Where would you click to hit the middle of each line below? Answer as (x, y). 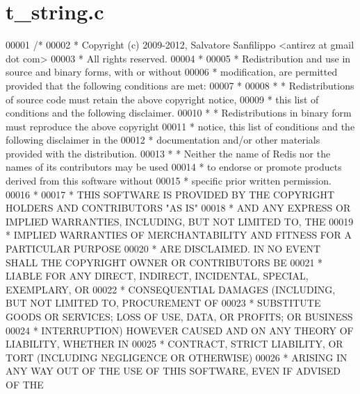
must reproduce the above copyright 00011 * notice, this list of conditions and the (180, 126)
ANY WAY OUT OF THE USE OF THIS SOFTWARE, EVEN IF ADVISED (173, 371)
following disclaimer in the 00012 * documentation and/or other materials (163, 140)
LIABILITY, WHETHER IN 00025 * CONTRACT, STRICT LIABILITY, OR (174, 344)
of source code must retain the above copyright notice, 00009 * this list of (162, 99)
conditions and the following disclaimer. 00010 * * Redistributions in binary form (179, 113)
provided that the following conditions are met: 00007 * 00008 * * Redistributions (180, 85)
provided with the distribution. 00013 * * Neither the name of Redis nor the (168, 153)
